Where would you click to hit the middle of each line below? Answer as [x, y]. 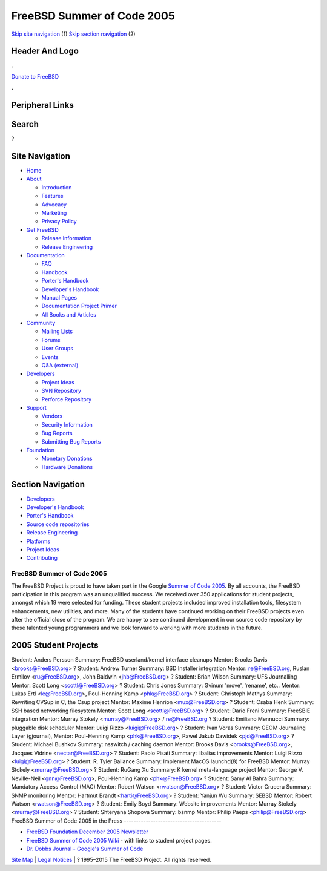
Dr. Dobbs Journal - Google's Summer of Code [85, 849]
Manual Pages [59, 297]
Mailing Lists [57, 331]
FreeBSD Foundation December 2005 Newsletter [87, 832]
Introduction [57, 187]
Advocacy [54, 204]
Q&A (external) [60, 366]
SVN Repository [61, 391]
